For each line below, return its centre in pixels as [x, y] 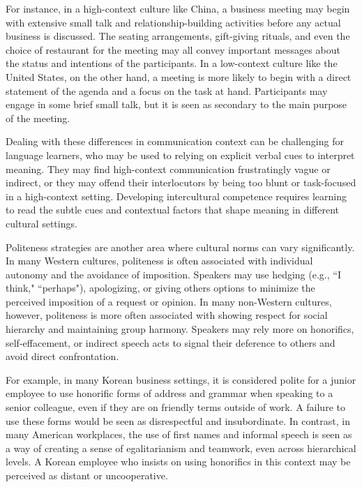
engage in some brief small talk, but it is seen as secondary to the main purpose [176, 104]
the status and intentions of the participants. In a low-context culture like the [172, 63]
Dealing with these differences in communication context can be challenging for [175, 141]
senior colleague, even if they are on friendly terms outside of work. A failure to [175, 407]
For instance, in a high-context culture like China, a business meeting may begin [178, 8]
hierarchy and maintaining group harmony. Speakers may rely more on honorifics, [180, 329]
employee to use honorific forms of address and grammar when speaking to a [169, 393]
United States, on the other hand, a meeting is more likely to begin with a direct [179, 76]
